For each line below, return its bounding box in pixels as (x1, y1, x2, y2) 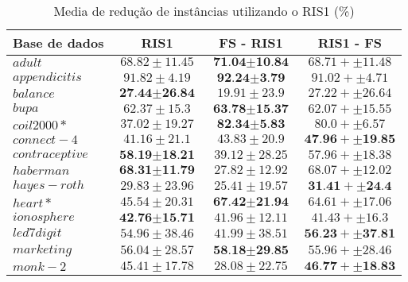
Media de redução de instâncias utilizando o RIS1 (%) (53, 2, 355, 20)
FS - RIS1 (219, 33, 283, 52)
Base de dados (13, 33, 104, 52)
